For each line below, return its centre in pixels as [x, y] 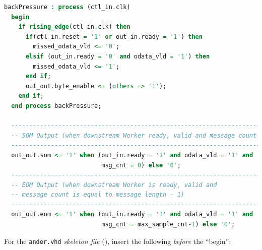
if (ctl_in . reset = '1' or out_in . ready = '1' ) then [114, 37]
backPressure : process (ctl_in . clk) [67, 7]
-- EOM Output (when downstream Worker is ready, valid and [114, 185]
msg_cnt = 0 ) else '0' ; [141, 165]
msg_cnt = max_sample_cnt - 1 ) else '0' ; [168, 225]
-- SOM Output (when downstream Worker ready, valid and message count [134, 135]
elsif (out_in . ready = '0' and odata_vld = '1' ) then [118, 56]
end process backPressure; [56, 106]
